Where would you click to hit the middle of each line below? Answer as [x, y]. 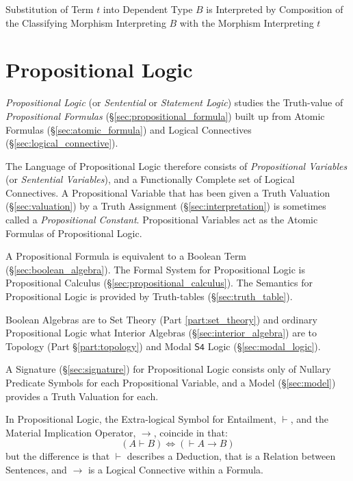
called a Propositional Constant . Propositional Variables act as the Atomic [162, 220]
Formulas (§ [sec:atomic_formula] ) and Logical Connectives [129, 129]
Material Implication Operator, [71, 432]
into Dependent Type [148, 9]
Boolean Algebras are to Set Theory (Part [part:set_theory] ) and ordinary [161, 319]
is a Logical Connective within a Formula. [175, 469]
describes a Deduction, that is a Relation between [231, 456]
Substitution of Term [50, 9]
